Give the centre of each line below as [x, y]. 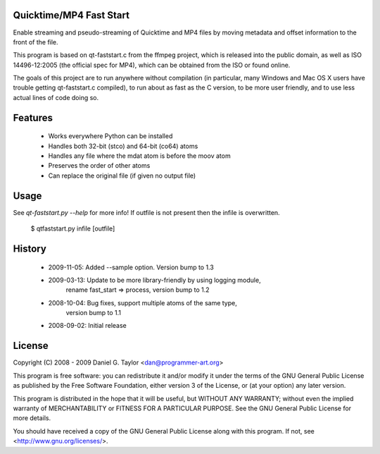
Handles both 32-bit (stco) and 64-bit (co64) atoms [123, 146]
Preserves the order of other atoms [99, 166]
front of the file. [36, 42]
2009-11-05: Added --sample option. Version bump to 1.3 [131, 267]
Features [33, 117]
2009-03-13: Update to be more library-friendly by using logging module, [154, 280]
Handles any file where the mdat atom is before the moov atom [140, 156]
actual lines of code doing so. [56, 97]
